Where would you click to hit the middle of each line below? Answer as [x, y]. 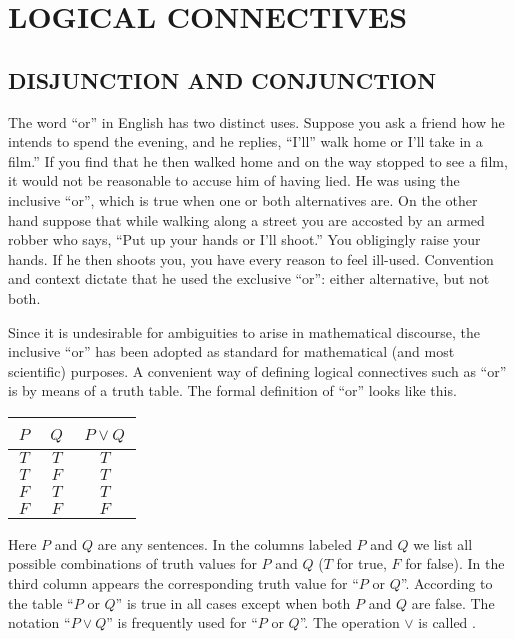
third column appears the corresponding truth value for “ [183, 583]
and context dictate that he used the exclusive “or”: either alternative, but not [249, 278]
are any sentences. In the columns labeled [224, 543]
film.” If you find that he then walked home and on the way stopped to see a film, [258, 160]
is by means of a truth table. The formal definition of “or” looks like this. [232, 390]
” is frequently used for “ [182, 622]
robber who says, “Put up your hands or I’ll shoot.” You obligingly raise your [244, 239]
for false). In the [455, 563]
